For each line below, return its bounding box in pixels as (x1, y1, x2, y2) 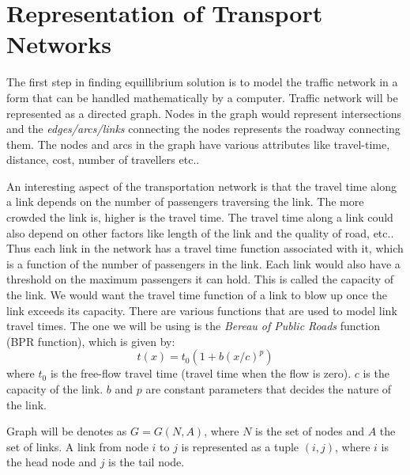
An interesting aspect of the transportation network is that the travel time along (6, 177, 397, 194)
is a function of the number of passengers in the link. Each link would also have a (6, 255, 401, 272)
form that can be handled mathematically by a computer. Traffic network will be (6, 89, 398, 105)
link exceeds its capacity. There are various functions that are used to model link (6, 302, 397, 318)
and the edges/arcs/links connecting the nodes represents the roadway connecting (6, 120, 401, 137)
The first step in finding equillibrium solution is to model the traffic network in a (6, 74, 398, 90)
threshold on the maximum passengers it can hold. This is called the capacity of (6, 271, 394, 287)
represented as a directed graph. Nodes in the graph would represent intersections (6, 104, 402, 121)
